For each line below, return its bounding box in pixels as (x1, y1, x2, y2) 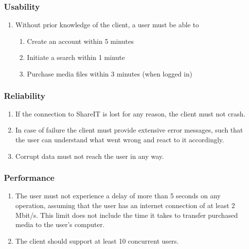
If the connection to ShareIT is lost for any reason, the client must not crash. (15, 108, 246, 118)
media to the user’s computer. (15, 219, 105, 230)
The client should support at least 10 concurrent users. (15, 235, 179, 246)
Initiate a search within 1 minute (27, 52, 125, 62)
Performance (4, 172, 54, 184)
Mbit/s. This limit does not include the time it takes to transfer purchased (15, 210, 238, 220)
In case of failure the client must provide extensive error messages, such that (15, 125, 243, 135)
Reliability (4, 89, 46, 101)
